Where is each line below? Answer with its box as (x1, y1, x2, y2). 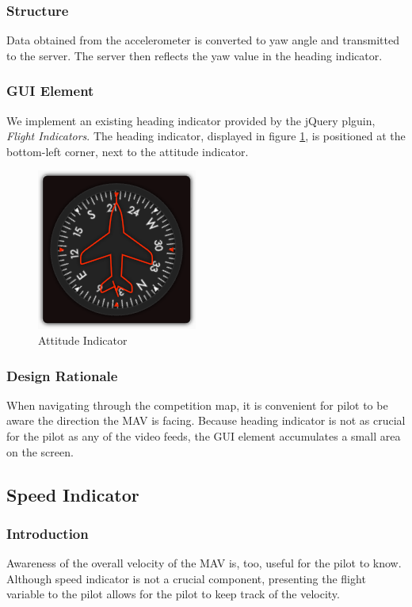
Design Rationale (6, 365, 118, 385)
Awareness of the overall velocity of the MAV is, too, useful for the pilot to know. (6, 555, 402, 571)
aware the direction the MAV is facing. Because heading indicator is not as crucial (6, 412, 406, 429)
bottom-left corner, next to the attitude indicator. (6, 143, 249, 159)
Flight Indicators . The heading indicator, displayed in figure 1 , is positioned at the (6, 128, 406, 144)
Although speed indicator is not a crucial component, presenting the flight (6, 570, 366, 586)
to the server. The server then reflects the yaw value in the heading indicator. (6, 47, 383, 63)
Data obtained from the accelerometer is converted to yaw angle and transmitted (6, 32, 399, 48)
